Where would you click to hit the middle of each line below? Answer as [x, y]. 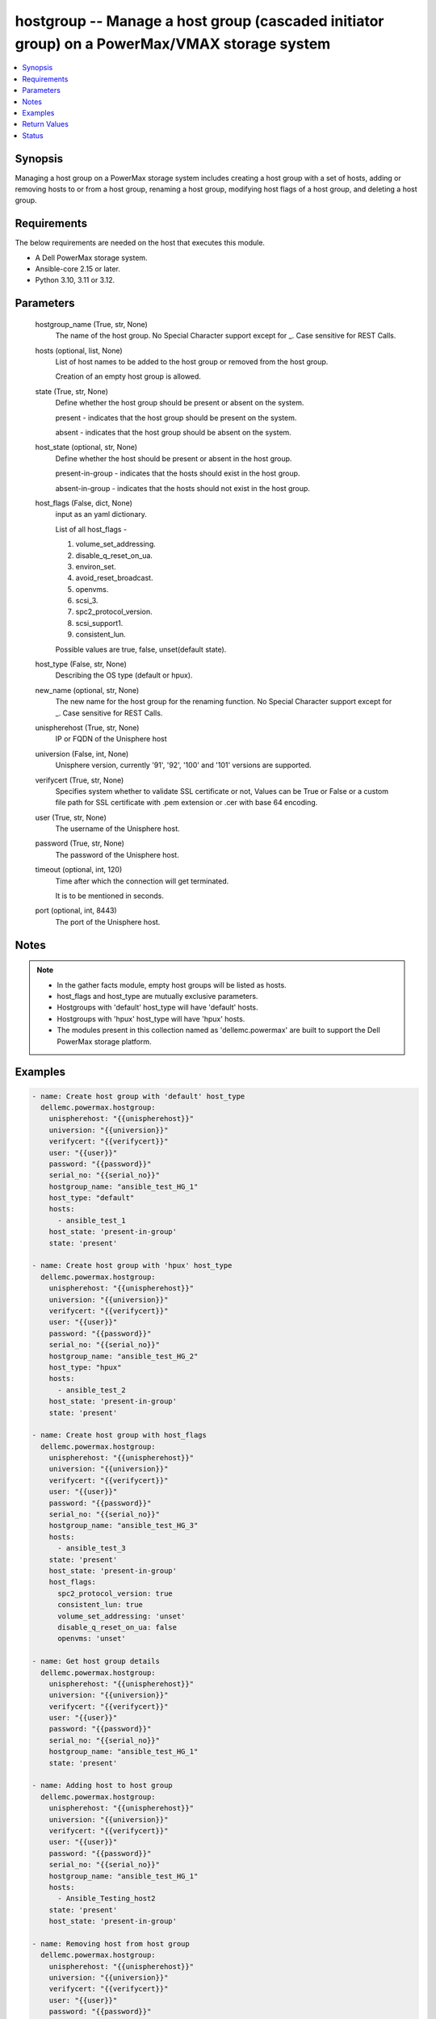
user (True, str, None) [71, 817]
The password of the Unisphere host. [117, 854]
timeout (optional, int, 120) [79, 870]
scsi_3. [87, 601]
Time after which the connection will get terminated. [142, 881]
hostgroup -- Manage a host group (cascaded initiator [199, 21]
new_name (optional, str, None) [87, 690]
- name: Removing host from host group [111, 1943]
